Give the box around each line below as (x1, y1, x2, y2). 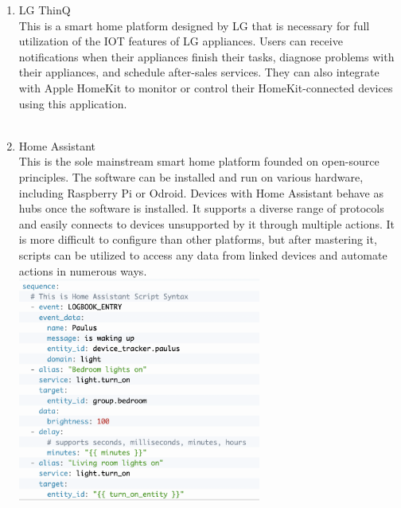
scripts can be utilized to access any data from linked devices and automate (18, 246, 387, 263)
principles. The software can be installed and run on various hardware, (18, 168, 364, 185)
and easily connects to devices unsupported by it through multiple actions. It (18, 215, 395, 232)
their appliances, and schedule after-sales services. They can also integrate (18, 64, 380, 80)
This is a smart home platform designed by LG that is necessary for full (18, 17, 370, 33)
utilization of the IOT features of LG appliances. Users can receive (18, 33, 343, 49)
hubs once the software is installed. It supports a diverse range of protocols (18, 200, 384, 217)
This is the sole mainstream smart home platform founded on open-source (18, 153, 380, 170)
